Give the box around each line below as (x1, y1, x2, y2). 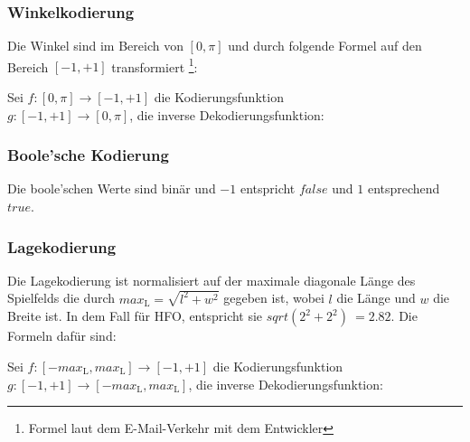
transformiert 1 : (111, 54, 198, 76)
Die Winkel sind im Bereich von (7, 36, 183, 55)
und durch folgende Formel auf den (228, 36, 422, 55)
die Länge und (336, 288, 416, 307)
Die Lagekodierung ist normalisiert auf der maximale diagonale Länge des (7, 270, 416, 289)
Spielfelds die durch (7, 288, 116, 307)
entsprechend (367, 179, 440, 198)
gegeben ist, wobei (223, 288, 324, 307)
